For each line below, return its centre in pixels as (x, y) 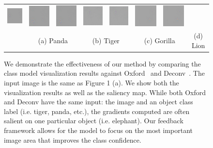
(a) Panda (53, 40)
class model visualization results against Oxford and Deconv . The (104, 73)
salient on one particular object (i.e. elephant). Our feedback (94, 121)
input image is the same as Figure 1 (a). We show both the (91, 82)
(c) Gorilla (160, 40)
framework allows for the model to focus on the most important (99, 130)
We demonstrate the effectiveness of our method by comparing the (102, 63)
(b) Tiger (106, 40)
